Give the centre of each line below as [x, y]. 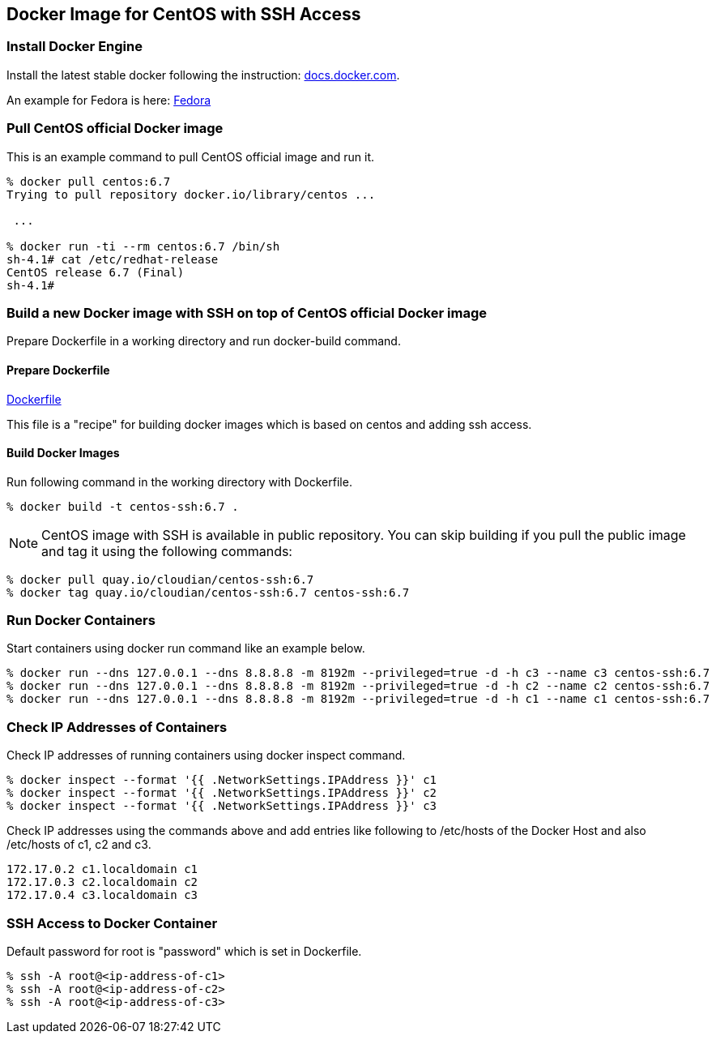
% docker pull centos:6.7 [89, 181]
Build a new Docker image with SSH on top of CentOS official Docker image [247, 312]
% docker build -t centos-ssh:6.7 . [123, 506]
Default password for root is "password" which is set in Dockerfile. [184, 951]
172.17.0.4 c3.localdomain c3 [102, 895]
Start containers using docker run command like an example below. [186, 648]
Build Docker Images [63, 453]
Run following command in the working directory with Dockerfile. [179, 481]
